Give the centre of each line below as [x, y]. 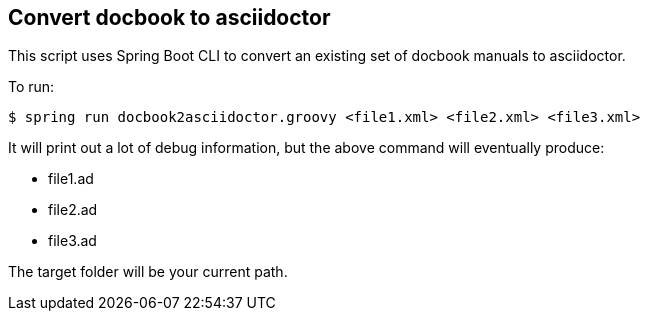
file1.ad [71, 179]
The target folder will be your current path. [148, 272]
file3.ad [72, 241]
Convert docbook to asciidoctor [169, 17]
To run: [31, 87]
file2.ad [73, 210]
